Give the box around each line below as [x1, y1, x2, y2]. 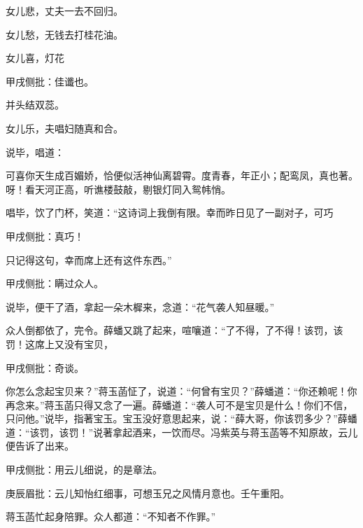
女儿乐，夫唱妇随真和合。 [6, 120, 123, 135]
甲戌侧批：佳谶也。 [6, 74, 94, 88]
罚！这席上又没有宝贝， [6, 336, 113, 351]
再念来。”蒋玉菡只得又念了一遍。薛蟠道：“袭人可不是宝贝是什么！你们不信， [6, 397, 353, 412]
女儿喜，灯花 [6, 50, 64, 65]
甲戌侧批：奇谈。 [6, 360, 84, 375]
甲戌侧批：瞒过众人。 [6, 276, 104, 291]
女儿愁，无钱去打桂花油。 [6, 27, 123, 41]
